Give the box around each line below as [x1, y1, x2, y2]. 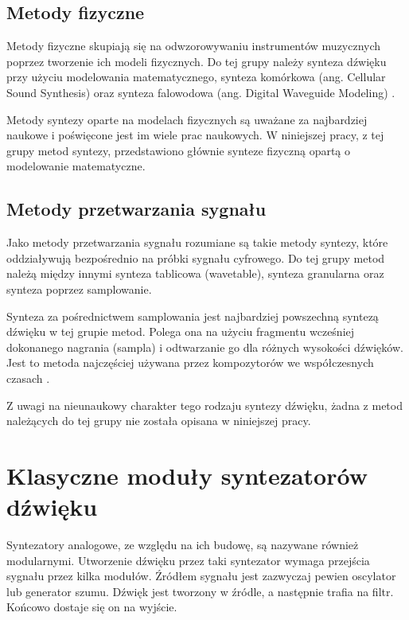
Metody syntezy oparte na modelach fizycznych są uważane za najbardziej [6, 111, 368, 127]
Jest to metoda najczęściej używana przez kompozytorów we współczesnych [6, 354, 374, 371]
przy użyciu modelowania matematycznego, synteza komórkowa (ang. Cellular [6, 68, 386, 85]
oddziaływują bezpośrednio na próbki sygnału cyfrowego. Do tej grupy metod [6, 249, 385, 266]
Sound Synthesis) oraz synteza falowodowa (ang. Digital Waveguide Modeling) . [6, 84, 395, 100]
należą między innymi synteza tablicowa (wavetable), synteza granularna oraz [6, 265, 384, 282]
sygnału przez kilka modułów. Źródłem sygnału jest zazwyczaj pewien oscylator [6, 567, 396, 584]
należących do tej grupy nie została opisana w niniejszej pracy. [6, 412, 311, 429]
